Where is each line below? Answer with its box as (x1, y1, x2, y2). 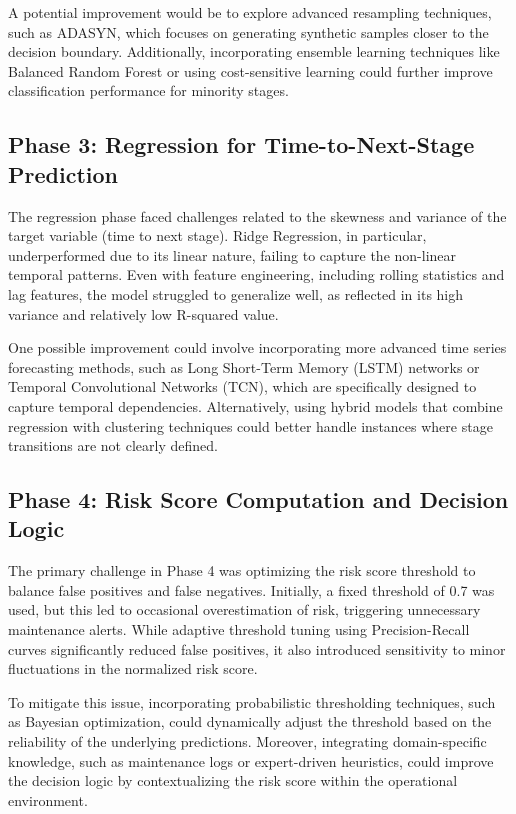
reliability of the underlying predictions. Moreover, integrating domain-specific (8, 731, 487, 752)
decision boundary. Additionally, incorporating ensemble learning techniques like (8, 41, 500, 62)
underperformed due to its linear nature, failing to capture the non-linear (8, 244, 457, 265)
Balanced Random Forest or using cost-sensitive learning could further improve (8, 60, 493, 81)
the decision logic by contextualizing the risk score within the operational (8, 770, 458, 791)
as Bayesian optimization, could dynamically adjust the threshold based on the (8, 711, 492, 732)
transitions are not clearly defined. (8, 435, 218, 456)
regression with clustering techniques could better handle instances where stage (8, 415, 493, 436)
